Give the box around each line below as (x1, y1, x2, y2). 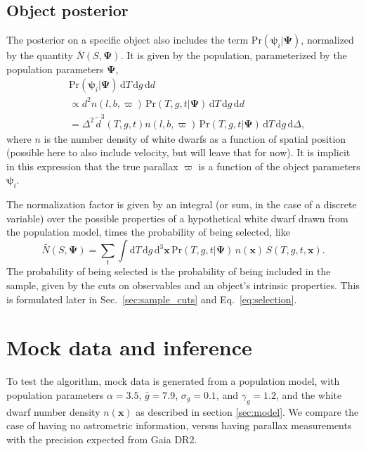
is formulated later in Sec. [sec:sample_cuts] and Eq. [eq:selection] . (6, 291, 297, 306)
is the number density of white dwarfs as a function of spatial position (44, 131, 346, 146)
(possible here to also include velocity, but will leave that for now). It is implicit (6, 145, 351, 160)
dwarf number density (6, 404, 100, 419)
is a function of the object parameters (198, 158, 360, 173)
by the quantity (6, 48, 73, 63)
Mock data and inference (6, 333, 252, 362)
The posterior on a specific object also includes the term (6, 32, 249, 47)
